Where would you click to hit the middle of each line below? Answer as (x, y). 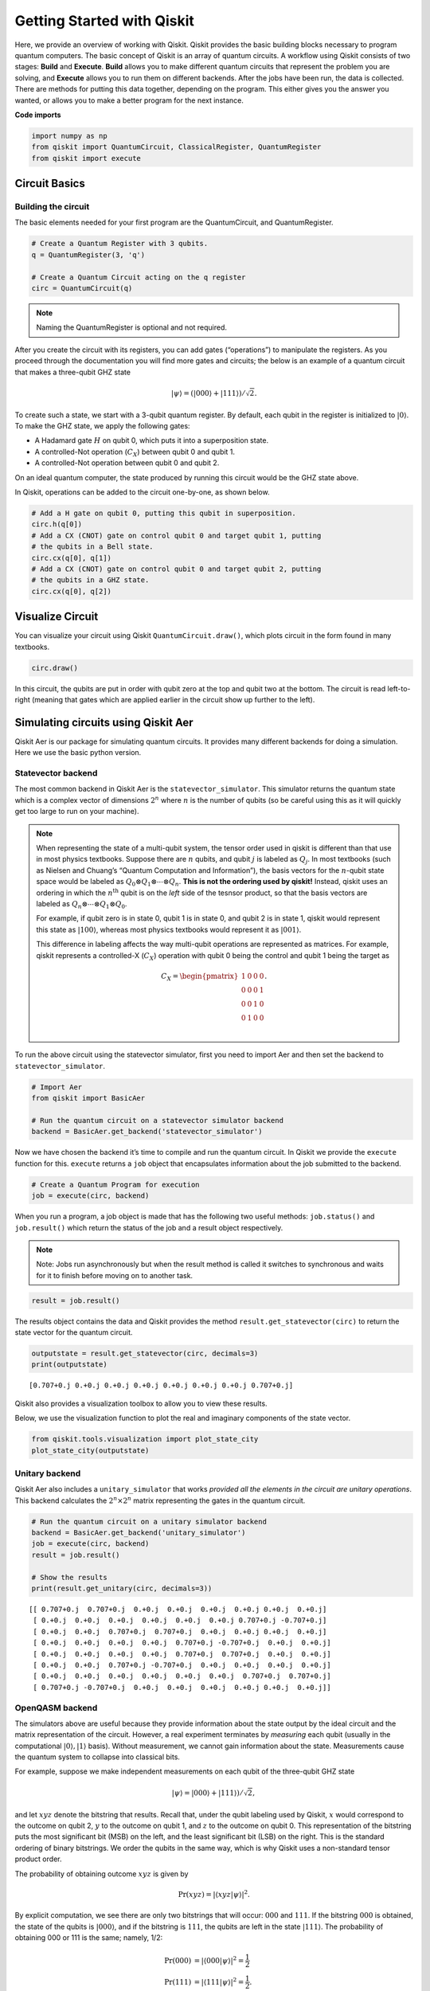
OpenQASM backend (56, 1707)
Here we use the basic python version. (78, 753)
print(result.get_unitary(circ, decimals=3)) (122, 1588)
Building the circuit (52, 207)
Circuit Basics (50, 184)
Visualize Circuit (57, 617)
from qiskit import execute (86, 158)
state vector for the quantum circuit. (74, 1332)
